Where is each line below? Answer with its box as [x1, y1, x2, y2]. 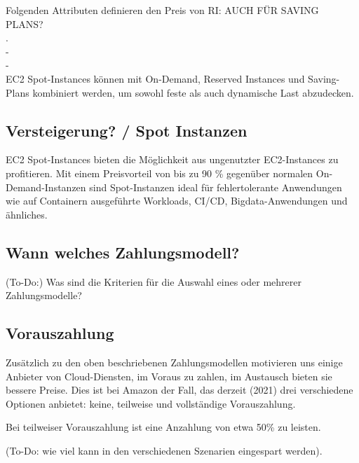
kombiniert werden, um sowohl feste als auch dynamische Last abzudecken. [32, 85, 354, 99]
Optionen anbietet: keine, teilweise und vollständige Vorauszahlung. [6, 396, 296, 410]
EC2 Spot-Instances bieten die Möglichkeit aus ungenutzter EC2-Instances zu [6, 152, 339, 167]
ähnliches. [6, 207, 48, 221]
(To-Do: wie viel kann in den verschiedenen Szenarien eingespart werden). [6, 443, 323, 457]
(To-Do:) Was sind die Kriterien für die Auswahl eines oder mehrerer [6, 274, 302, 289]
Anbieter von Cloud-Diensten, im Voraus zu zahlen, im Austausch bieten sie [6, 368, 332, 383]
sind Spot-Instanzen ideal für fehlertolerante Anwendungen [89, 179, 342, 194]
